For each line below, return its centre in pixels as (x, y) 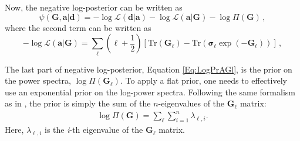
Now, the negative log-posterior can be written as (94, 7)
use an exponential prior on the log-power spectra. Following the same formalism (150, 92)
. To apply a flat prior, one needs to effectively (203, 80)
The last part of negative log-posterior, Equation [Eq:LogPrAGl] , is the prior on (149, 69)
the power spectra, (38, 80)
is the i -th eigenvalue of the (94, 130)
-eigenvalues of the (191, 103)
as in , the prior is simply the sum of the (78, 103)
